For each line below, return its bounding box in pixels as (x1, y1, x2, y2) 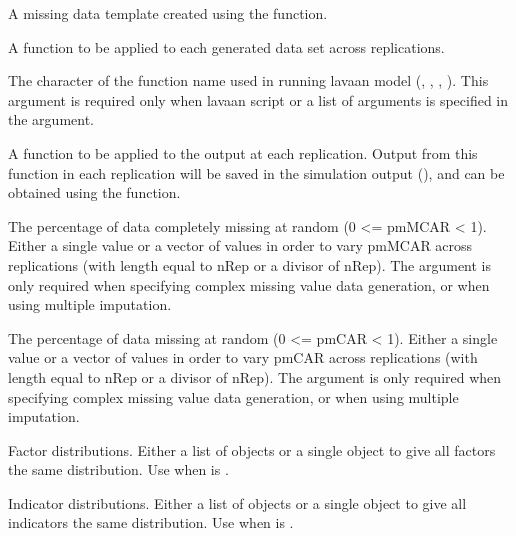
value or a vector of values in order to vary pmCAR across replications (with (8, 347, 478, 368)
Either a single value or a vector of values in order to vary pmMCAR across (8, 235, 473, 256)
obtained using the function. (8, 182, 181, 203)
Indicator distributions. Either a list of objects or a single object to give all (8, 492, 467, 513)
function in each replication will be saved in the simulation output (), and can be (8, 162, 505, 183)
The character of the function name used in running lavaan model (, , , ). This (8, 70, 489, 91)
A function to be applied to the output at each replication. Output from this (8, 142, 478, 163)
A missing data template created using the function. (8, 3, 328, 23)
